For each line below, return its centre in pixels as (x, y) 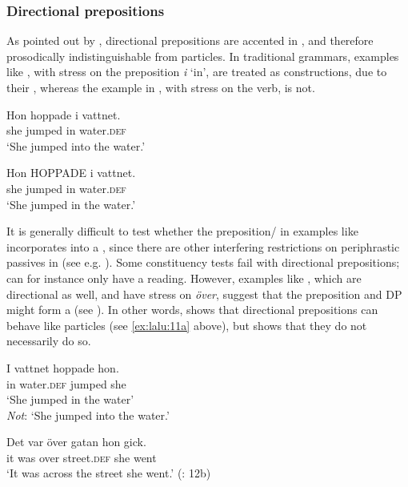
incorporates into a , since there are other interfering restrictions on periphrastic (203, 246)
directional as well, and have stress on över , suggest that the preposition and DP (204, 294)
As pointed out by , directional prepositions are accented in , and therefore (190, 40)
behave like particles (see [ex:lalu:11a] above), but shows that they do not (187, 325)
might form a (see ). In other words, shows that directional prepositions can (192, 310)
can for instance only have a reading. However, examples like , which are (184, 278)
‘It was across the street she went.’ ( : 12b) (109, 473)
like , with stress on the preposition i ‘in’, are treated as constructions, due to (197, 72)
